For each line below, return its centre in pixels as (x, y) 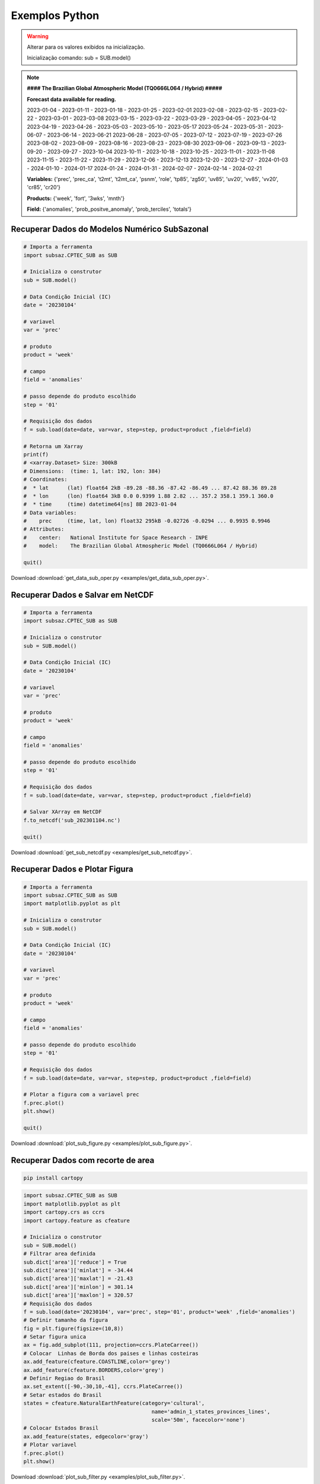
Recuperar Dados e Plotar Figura (72, 869)
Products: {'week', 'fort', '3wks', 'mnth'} (76, 198)
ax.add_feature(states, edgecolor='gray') (86, 1436)
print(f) (36, 454)
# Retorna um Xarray (53, 446)
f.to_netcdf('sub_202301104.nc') (72, 820)
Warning (38, 36)
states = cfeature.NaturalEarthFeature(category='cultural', (114, 1403)
